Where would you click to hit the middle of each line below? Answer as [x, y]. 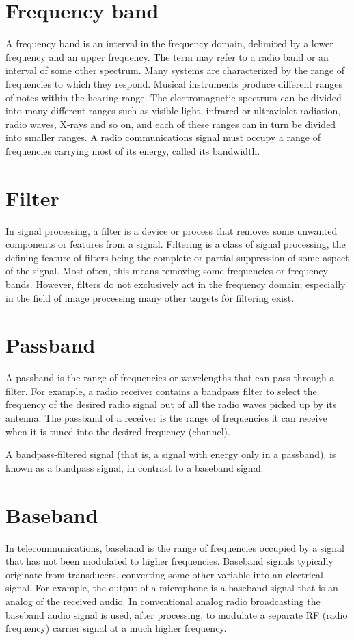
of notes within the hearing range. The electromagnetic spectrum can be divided [174, 97]
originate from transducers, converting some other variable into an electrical [164, 574]
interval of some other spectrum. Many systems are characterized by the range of [175, 70]
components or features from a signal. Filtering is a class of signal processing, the [176, 244]
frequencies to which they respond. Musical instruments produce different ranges [174, 83]
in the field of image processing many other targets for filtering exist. [150, 297]
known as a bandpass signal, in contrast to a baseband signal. [135, 467]
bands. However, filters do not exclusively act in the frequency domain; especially [176, 284]
